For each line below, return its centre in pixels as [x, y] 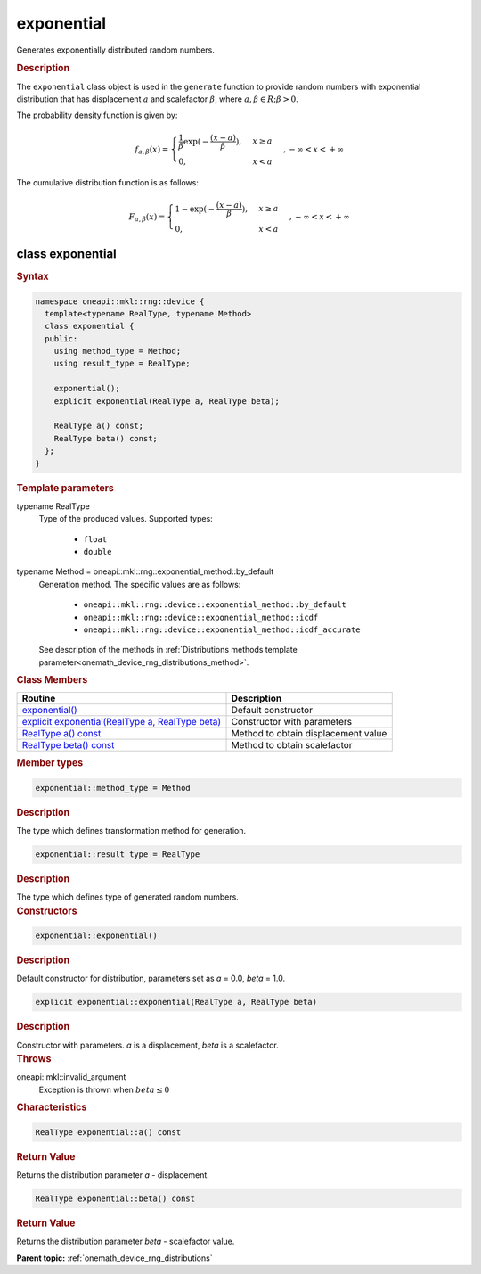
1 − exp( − [195, 209]
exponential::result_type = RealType [118, 855]
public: [61, 338]
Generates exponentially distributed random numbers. [116, 50]
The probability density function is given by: [97, 115]
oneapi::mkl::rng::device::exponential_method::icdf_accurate [222, 629]
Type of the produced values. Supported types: [126, 519]
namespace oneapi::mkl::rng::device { [120, 301]
